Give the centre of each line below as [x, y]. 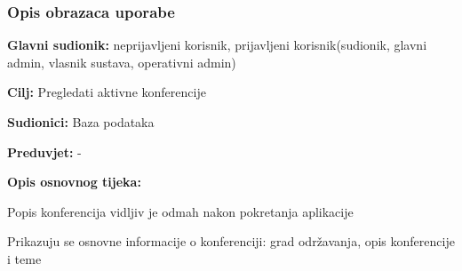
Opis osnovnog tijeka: [74, 182]
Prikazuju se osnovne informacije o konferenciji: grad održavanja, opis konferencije [231, 241]
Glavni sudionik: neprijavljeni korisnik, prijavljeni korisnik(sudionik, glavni [217, 45]
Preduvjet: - [44, 151]
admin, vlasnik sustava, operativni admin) [122, 62]
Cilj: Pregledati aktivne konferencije [107, 92]
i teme [24, 258]
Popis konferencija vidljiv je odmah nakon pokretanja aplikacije [180, 211]
